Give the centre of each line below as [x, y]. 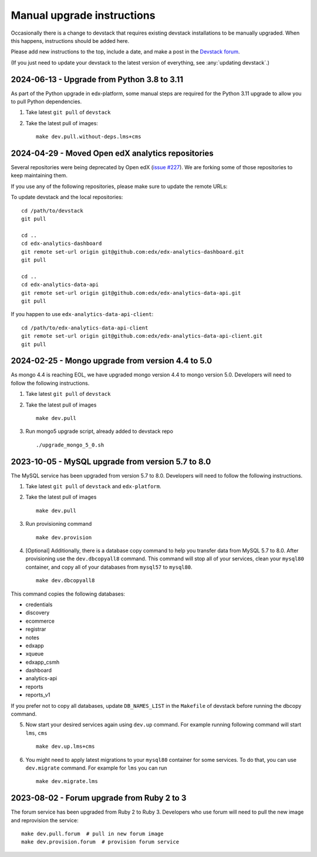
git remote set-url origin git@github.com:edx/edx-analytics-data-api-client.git [142, 336]
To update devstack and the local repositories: [67, 197]
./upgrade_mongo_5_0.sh [70, 445]
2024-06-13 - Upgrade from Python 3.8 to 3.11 [97, 79]
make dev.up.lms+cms [65, 747]
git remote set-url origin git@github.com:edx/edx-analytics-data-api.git [131, 293]
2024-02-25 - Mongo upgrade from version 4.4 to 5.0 [112, 361]
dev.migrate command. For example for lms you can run [96, 768]
